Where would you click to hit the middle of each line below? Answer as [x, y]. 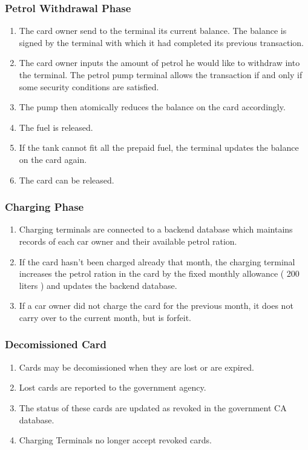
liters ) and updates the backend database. [98, 285]
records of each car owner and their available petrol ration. [128, 241]
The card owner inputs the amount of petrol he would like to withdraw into [159, 63]
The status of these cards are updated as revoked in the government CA [153, 407]
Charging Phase [44, 207]
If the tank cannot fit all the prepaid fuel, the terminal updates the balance [159, 147]
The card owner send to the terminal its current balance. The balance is [153, 31]
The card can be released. [67, 180]
